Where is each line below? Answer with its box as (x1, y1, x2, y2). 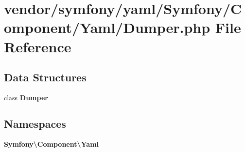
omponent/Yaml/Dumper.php (4, 17, 210, 37)
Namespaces (4, 116, 66, 131)
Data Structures (4, 70, 87, 85)
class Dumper (4, 92, 48, 102)
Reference (4, 36, 71, 56)
